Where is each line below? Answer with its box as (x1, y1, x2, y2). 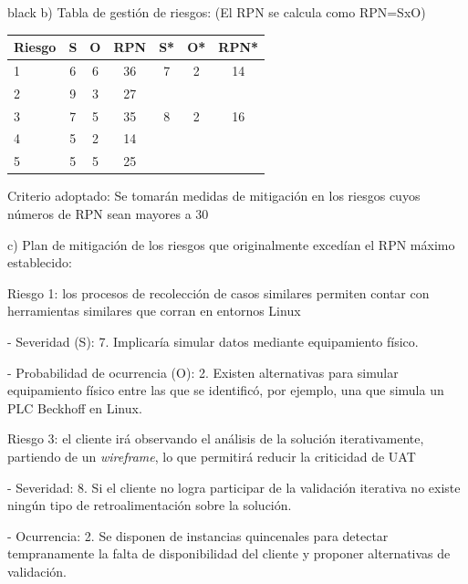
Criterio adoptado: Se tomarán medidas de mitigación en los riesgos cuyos (7, 186, 421, 205)
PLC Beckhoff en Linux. (7, 398, 142, 417)
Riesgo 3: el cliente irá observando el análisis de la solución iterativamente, (7, 429, 424, 448)
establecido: (7, 253, 72, 272)
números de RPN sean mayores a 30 (7, 204, 209, 223)
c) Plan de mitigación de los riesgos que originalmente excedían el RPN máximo (7, 235, 455, 254)
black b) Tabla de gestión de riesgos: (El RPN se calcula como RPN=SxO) (7, 3, 426, 21)
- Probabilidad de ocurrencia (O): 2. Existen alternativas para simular (7, 362, 399, 381)
